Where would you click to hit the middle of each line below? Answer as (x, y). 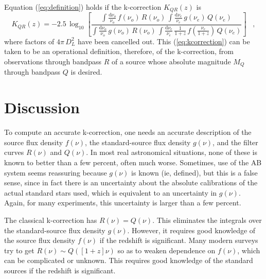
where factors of (29, 41)
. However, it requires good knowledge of (191, 230)
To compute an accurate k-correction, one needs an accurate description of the (128, 132)
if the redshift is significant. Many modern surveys (179, 240)
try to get (19, 250)
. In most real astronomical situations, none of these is (172, 152)
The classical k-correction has (51, 220)
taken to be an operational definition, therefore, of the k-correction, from (119, 51)
